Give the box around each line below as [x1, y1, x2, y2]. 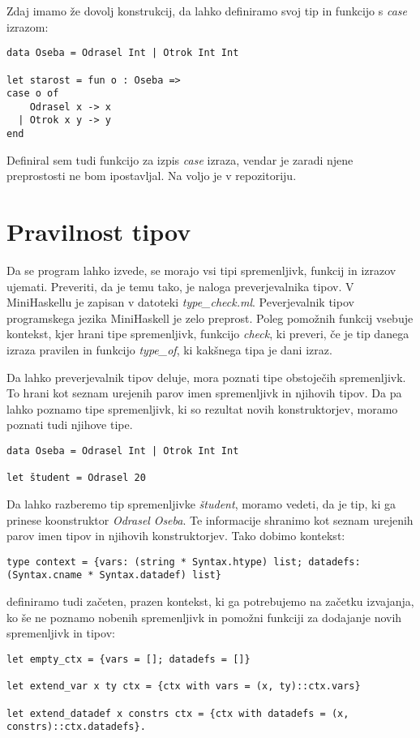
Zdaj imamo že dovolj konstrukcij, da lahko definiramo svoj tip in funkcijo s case [6, 2, 408, 19]
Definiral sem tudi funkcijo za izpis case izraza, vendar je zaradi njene [6, 151, 354, 168]
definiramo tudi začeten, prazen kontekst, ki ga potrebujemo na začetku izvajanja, [6, 593, 414, 610]
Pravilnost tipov [6, 215, 191, 248]
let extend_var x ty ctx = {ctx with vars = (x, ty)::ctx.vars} [6, 680, 361, 693]
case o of [6, 88, 59, 100]
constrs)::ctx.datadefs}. [6, 721, 146, 733]
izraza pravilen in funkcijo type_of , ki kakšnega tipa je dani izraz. [6, 341, 332, 358]
